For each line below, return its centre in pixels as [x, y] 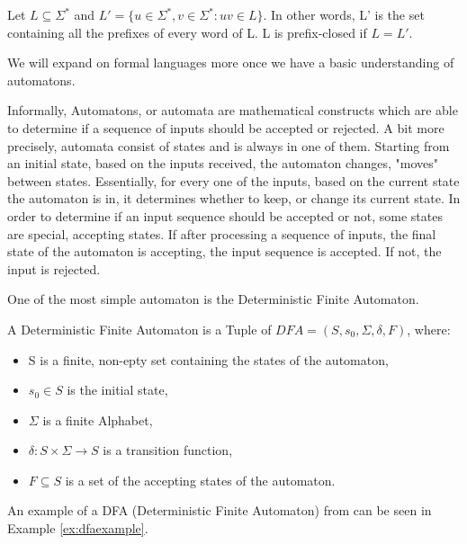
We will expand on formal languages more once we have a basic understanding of [231, 62]
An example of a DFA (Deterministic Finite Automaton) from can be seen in [220, 510]
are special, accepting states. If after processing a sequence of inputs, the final [222, 233]
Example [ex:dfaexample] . [78, 528]
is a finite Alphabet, [98, 419]
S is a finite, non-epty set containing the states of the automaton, [208, 359]
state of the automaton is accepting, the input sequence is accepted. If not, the [225, 251]
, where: [429, 329]
